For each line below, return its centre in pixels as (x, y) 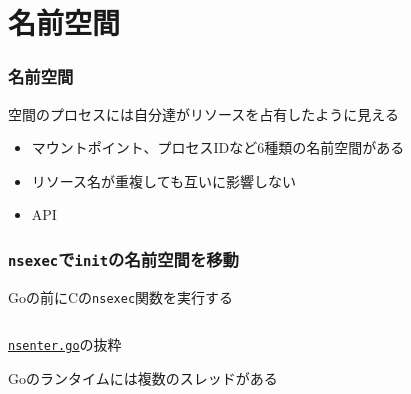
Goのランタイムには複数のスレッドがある (143, 378)
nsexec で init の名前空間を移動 (123, 258)
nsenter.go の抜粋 (65, 344)
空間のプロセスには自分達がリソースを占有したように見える (203, 113)
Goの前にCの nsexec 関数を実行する (121, 296)
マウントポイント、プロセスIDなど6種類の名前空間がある (218, 147)
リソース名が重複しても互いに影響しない (163, 180)
